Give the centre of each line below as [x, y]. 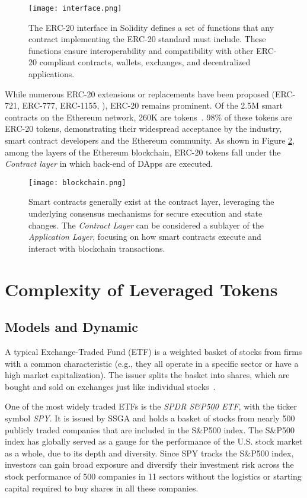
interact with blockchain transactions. [97, 248]
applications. [52, 74]
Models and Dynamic [72, 327]
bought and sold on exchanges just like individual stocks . [110, 386]
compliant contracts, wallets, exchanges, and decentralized [145, 62]
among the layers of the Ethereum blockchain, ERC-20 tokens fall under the [143, 152]
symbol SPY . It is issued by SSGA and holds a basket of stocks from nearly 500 [150, 418]
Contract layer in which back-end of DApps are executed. [109, 164]
